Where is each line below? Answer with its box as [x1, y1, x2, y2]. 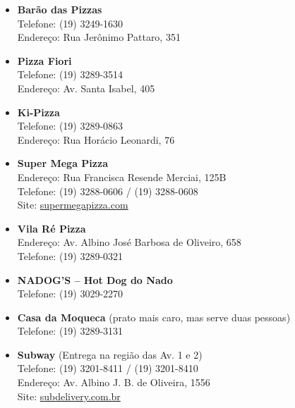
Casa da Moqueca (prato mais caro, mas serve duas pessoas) [17, 309, 291, 324]
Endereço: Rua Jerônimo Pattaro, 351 [17, 30, 181, 44]
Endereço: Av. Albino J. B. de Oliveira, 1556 [17, 375, 210, 390]
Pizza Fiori [17, 53, 72, 68]
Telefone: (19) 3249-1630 [17, 16, 124, 30]
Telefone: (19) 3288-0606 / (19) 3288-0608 [17, 183, 198, 198]
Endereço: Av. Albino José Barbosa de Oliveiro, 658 [17, 235, 241, 249]
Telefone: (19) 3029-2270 [17, 286, 124, 301]
